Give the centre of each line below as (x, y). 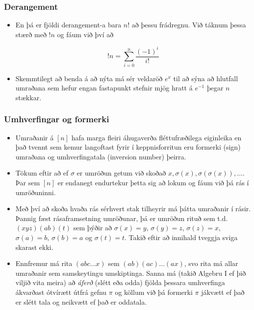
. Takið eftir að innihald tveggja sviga (181, 237)
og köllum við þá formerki (154, 292)
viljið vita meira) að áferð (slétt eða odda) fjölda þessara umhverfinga (120, 282)
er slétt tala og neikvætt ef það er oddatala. (81, 301)
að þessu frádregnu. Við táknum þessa (189, 25)
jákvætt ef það (223, 292)
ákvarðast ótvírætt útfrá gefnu (61, 292)
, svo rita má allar (211, 263)
